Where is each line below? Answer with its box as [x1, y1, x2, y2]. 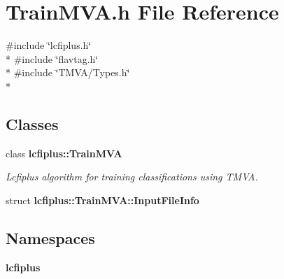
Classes [6, 113, 59, 134]
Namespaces [6, 227, 95, 248]
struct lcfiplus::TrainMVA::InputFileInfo [6, 192, 199, 207]
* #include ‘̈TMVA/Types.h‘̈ [6, 65, 130, 80]
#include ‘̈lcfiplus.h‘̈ [6, 38, 92, 52]
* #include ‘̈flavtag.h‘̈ [6, 51, 99, 66]
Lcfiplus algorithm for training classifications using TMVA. [6, 169, 258, 184]
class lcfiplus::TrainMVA [6, 145, 122, 160]
